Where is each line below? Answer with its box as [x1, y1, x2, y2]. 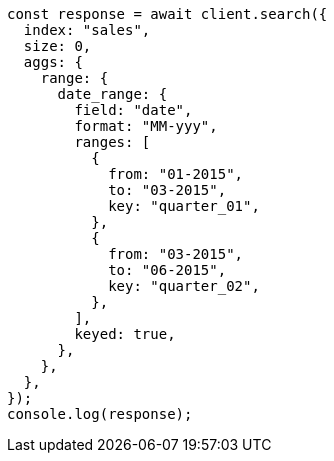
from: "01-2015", [108, 166, 244, 182]
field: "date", [74, 102, 193, 118]
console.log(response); [7, 406, 193, 422]
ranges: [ [74, 134, 151, 150]
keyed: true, [74, 326, 176, 342]
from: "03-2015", [108, 246, 244, 262]
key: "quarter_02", [108, 278, 260, 294]
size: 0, [23, 38, 92, 54]
